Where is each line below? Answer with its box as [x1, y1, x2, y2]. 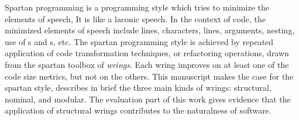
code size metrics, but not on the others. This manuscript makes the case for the [5, 70, 294, 82]
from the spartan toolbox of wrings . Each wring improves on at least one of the [5, 58, 289, 70]
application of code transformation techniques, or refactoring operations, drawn [5, 47, 289, 59]
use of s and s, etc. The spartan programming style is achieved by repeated [5, 35, 274, 47]
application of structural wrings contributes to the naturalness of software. [5, 104, 271, 116]
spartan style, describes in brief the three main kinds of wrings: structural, [5, 81, 271, 94]
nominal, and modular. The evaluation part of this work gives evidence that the [5, 92, 291, 105]
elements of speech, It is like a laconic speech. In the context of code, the [5, 12, 266, 25]
